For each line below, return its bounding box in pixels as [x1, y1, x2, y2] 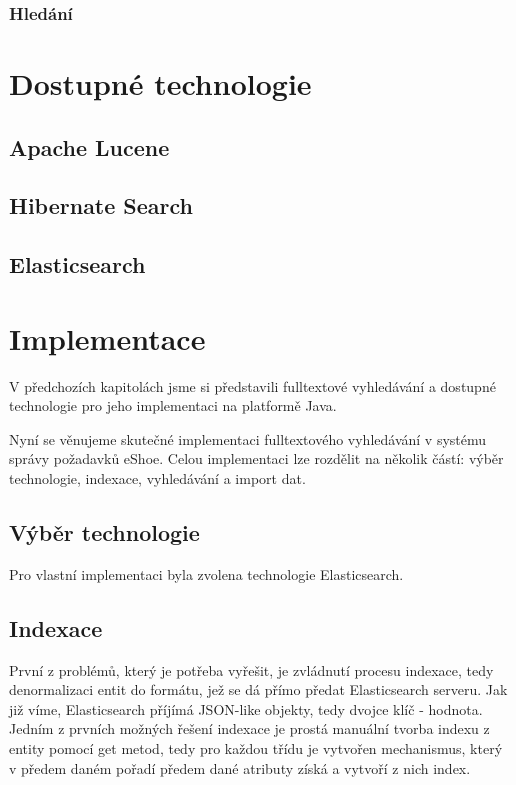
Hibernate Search [9, 190, 194, 221]
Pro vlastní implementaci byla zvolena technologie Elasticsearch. [9, 563, 404, 584]
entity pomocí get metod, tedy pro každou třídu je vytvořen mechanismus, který [9, 738, 503, 759]
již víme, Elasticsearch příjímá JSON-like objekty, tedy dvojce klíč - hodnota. [9, 698, 483, 719]
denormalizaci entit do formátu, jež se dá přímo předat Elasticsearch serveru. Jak [9, 679, 508, 700]
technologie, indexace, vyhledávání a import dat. [9, 468, 306, 489]
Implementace [9, 317, 206, 358]
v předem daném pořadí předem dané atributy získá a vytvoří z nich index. [9, 757, 471, 778]
